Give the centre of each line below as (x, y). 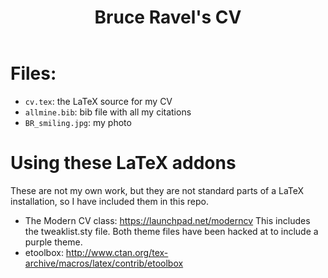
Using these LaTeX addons (123, 163)
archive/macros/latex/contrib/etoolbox (104, 263)
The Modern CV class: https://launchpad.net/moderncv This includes (167, 220)
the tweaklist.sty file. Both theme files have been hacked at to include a (171, 231)
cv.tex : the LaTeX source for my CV (98, 101)
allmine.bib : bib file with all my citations (108, 112)
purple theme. (53, 242)
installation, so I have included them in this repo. (110, 201)
